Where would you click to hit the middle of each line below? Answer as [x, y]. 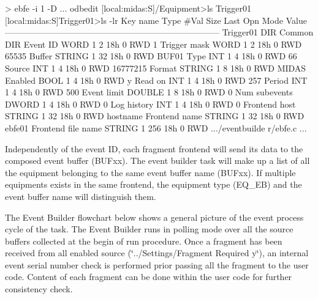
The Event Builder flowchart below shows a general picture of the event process [154, 217]
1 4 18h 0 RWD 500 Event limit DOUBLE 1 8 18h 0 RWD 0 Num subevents [149, 92]
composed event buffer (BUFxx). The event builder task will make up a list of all [157, 161]
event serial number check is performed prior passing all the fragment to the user [157, 264]
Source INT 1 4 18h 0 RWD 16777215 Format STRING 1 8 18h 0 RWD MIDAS [156, 68]
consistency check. [39, 289]
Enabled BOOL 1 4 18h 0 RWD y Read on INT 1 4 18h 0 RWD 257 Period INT [156, 80]
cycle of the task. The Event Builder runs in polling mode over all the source [149, 229]
